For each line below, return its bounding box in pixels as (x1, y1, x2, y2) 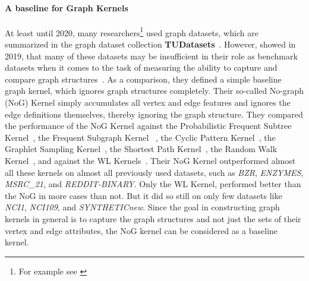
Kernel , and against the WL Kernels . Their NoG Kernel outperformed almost (5, 154, 296, 166)
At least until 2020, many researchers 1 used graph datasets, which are (5, 24, 258, 39)
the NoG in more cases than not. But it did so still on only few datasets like (5, 189, 282, 201)
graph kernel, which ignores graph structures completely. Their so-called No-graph (5, 84, 304, 97)
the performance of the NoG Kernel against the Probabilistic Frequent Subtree (5, 119, 292, 132)
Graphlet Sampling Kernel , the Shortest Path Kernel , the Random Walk (5, 143, 278, 155)
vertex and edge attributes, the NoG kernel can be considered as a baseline (5, 224, 278, 236)
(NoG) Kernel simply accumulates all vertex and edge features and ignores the (5, 96, 291, 109)
